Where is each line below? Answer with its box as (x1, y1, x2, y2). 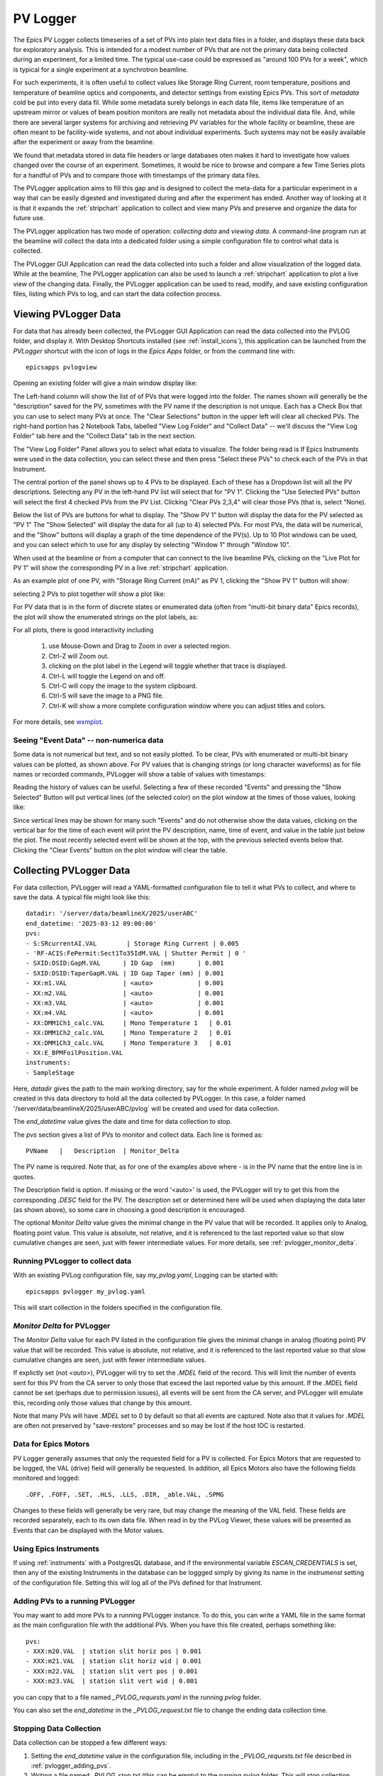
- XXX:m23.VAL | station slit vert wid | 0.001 (26, 1677, 198, 1685)
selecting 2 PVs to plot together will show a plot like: (13, 590, 166, 598)
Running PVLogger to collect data (13, 1256, 132, 1266)
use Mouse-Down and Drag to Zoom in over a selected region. (48, 641, 231, 650)
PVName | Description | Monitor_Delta (26, 1147, 179, 1155)
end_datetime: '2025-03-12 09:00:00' (26, 919, 157, 927)
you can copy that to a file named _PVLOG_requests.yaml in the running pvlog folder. (13, 1693, 262, 1701)
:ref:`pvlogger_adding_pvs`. (30, 1761, 111, 1770)
